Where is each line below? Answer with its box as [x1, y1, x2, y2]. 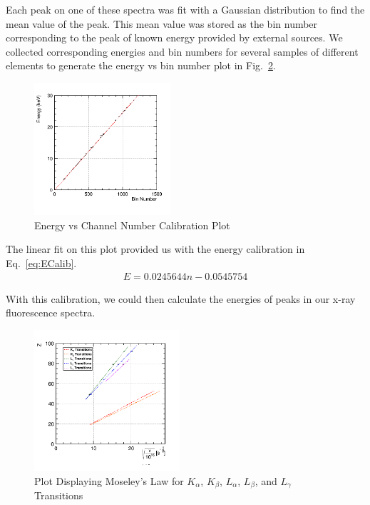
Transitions [34, 488, 83, 503]
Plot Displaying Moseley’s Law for [34, 473, 184, 488]
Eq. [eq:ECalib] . [6, 255, 77, 270]
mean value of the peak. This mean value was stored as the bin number [6, 16, 318, 31]
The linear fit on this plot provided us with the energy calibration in [6, 241, 305, 256]
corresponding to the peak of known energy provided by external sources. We [6, 30, 343, 45]
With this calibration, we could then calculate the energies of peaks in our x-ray [6, 291, 356, 306]
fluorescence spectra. [6, 305, 96, 320]
